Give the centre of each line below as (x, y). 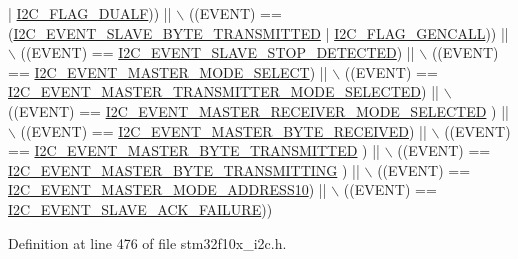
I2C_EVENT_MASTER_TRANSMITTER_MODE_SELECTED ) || (223, 91)
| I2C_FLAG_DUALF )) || (90, 13)
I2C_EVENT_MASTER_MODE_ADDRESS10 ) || (167, 189)
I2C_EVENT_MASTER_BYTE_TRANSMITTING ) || (184, 169)
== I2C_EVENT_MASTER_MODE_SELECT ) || (168, 71)
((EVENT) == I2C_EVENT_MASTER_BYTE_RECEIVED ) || (223, 130)
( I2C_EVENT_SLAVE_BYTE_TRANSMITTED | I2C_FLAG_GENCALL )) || (258, 32)
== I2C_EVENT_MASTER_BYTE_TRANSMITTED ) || (194, 150)
